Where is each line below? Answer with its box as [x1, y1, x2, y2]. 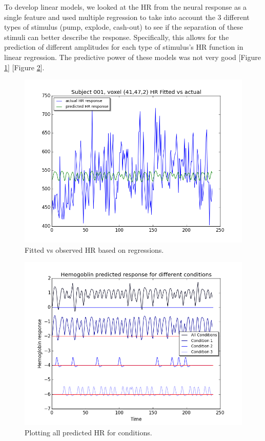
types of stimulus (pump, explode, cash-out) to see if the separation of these [4, 22, 243, 32]
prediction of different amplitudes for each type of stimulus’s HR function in [4, 42, 243, 52]
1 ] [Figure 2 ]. [4, 62, 45, 72]
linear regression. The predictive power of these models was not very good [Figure [4, 51, 261, 62]
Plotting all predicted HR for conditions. [25, 427, 152, 437]
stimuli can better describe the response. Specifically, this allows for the [4, 31, 229, 42]
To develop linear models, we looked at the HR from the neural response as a [4, 2, 247, 12]
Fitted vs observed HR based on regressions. [25, 244, 164, 255]
